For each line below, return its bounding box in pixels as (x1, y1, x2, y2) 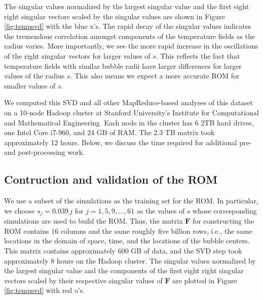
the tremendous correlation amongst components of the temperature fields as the (4, 30, 255, 41)
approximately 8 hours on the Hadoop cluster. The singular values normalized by (4, 255, 256, 266)
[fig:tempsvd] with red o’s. (4, 285, 85, 295)
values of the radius (4, 70, 65, 81)
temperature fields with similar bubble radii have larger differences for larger (4, 60, 242, 71)
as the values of (136, 205, 185, 216)
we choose (4, 205, 35, 216)
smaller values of (4, 80, 56, 91)
